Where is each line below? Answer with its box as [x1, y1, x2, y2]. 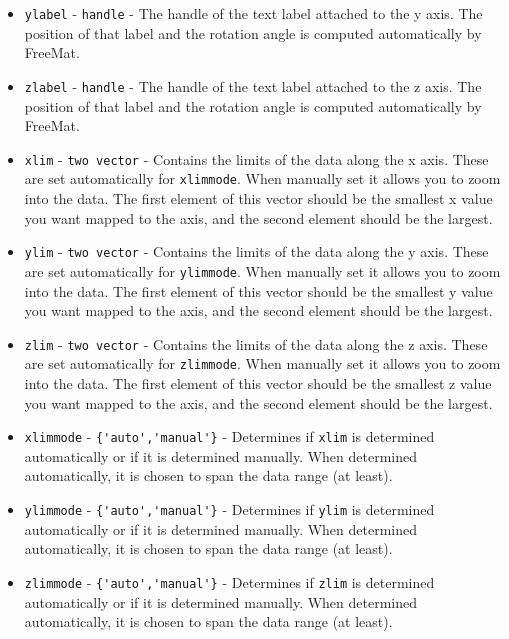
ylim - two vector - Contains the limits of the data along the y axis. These [24, 241, 489, 262]
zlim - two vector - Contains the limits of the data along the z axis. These [24, 333, 488, 354]
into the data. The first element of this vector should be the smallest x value [24, 188, 493, 208]
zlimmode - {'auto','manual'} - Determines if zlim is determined [24, 571, 435, 592]
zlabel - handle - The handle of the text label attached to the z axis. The [24, 75, 482, 96]
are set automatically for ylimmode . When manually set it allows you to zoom [24, 260, 501, 281]
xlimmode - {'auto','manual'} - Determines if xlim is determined [24, 426, 435, 447]
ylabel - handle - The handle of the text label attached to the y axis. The [24, 3, 483, 23]
